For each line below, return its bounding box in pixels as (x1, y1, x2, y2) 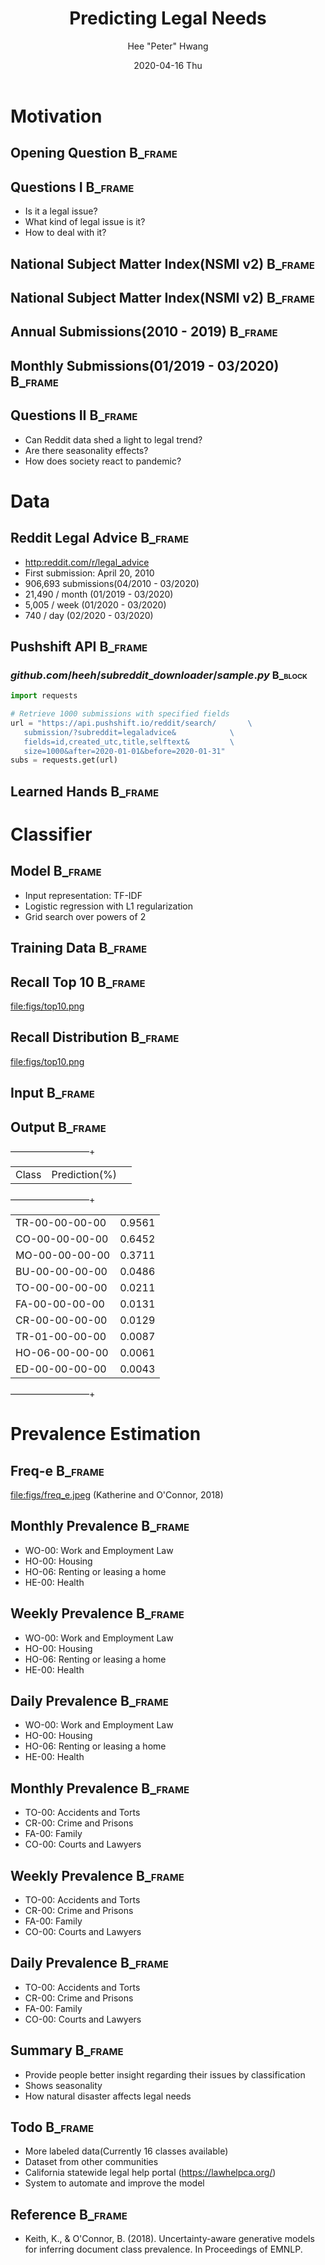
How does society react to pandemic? (24, 455, 182, 467)
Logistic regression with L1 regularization (24, 900, 194, 912)
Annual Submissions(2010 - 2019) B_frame (10, 323, 278, 341)
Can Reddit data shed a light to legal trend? (24, 433, 203, 446)
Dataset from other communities (24, 2156, 159, 2168)
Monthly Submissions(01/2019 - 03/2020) (10, 357, 280, 374)
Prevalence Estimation (10, 1423, 202, 1446)
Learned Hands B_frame (10, 783, 160, 800)
